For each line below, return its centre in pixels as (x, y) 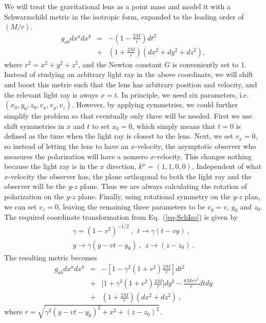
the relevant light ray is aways (51, 94)
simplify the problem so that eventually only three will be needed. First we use (128, 116)
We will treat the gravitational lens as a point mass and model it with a (117, 6)
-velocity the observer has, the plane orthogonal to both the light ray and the (130, 176)
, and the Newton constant (120, 64)
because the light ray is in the (51, 166)
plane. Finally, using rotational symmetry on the (154, 196)
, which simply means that (174, 126)
